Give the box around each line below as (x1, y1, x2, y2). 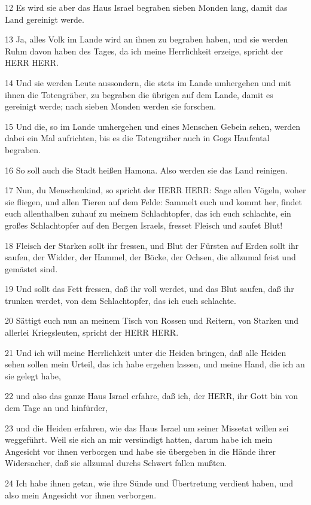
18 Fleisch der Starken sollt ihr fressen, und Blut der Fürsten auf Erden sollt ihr (5, 239, 299, 251)
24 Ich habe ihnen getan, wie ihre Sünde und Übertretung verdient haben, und (5, 477, 294, 489)
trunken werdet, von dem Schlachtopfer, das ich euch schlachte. (5, 294, 236, 306)
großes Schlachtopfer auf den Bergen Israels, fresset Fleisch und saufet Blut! (5, 218, 283, 231)
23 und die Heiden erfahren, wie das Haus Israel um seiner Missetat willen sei (5, 421, 289, 434)
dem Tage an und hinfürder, (5, 401, 108, 414)
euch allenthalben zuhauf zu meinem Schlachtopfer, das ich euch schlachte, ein (5, 207, 291, 220)
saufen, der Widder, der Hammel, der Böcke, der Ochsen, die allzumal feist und (5, 251, 296, 263)
